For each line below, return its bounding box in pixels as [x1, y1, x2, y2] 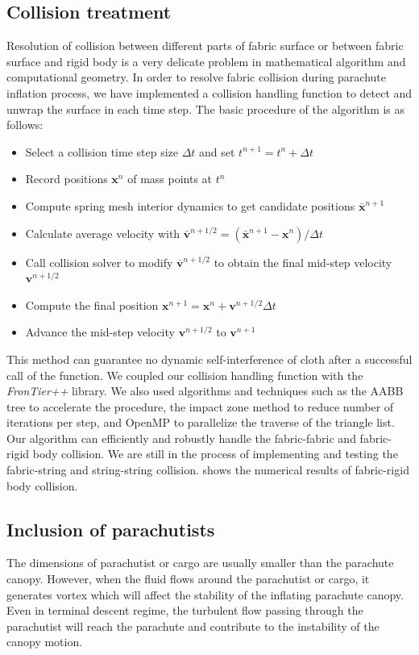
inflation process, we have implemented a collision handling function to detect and [6, 84, 413, 101]
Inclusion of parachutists [6, 516, 215, 541]
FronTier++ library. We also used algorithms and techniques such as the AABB [6, 382, 404, 399]
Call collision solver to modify [25, 253, 173, 270]
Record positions [25, 170, 108, 187]
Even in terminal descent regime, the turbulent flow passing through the [6, 602, 363, 619]
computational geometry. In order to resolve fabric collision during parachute [6, 69, 387, 86]
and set [199, 143, 235, 160]
